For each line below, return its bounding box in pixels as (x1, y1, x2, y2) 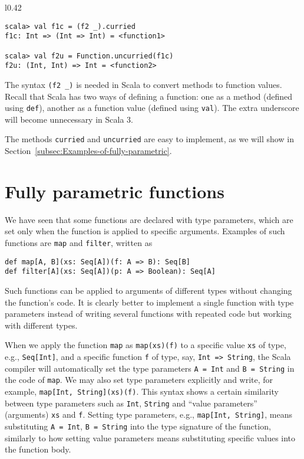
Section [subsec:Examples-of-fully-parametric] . (5, 145, 172, 157)
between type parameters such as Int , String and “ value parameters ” (5, 396, 257, 409)
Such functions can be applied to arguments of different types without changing (5, 284, 292, 296)
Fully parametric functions (5, 179, 224, 203)
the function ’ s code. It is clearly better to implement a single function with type (5, 296, 294, 308)
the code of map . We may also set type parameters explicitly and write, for (5, 373, 273, 386)
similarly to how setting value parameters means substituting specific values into (5, 431, 296, 444)
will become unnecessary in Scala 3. (5, 113, 133, 125)
